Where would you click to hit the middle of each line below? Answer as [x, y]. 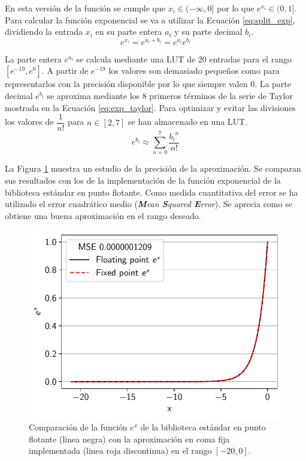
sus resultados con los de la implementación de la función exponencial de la [143, 180]
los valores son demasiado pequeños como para [194, 71]
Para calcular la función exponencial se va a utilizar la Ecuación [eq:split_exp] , [150, 20]
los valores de [29, 122]
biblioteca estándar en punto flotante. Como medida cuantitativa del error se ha [152, 192]
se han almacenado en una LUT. [188, 122]
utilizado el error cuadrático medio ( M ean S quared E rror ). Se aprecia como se [149, 204]
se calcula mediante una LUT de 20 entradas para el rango [184, 59]
